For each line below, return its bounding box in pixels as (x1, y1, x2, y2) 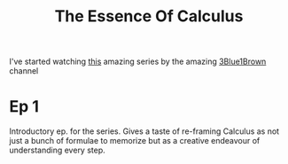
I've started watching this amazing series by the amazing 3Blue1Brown (9, 56, 267, 67)
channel (9, 66, 39, 76)
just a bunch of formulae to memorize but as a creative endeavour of (9, 136, 261, 146)
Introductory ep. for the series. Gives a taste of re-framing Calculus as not (9, 126, 280, 137)
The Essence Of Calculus (54, 6, 244, 27)
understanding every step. (9, 144, 106, 156)
